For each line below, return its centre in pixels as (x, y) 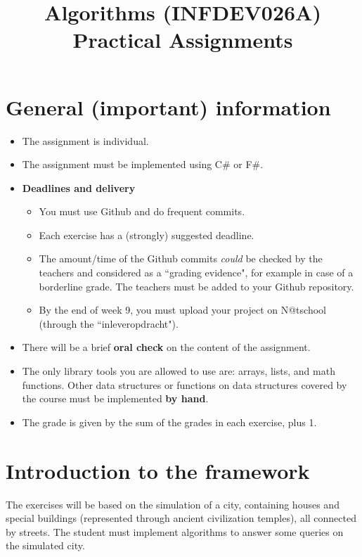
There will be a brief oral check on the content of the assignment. (166, 347)
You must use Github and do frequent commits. (142, 211)
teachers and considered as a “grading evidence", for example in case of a (196, 273)
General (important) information (168, 107)
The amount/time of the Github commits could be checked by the (181, 258)
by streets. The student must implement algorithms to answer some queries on (175, 531)
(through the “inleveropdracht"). (109, 323)
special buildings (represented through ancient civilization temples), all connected (181, 518)
